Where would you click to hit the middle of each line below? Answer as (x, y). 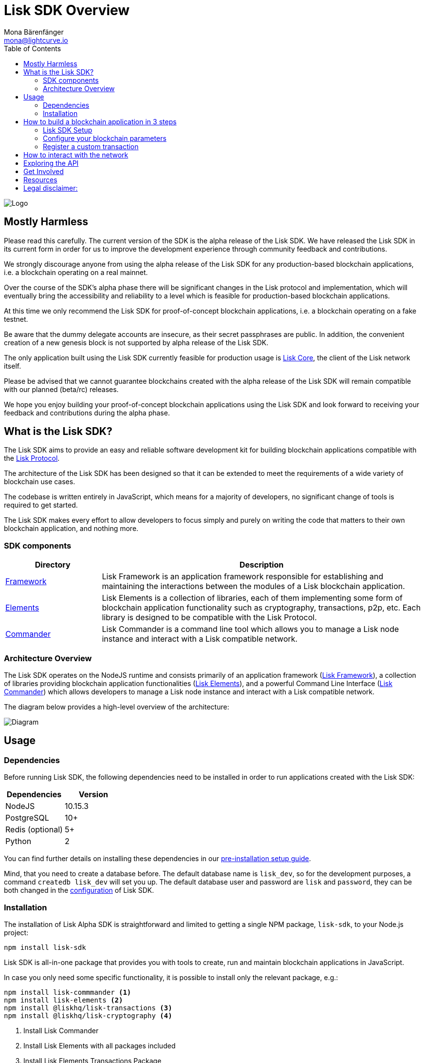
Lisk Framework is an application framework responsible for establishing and (243, 577)
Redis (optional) (34, 830)
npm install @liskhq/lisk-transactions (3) (88, 1008)
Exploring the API (51, 163)
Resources (40, 179)
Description (261, 565)
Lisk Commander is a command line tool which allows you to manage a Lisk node (250, 629)
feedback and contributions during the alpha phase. (87, 413)
